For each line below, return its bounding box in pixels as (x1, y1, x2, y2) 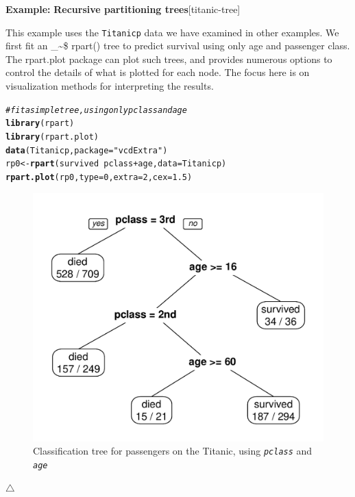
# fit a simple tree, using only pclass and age (5, 105, 187, 115)
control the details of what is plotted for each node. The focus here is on (5, 65, 310, 79)
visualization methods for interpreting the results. (5, 79, 214, 93)
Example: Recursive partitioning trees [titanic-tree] (5, 2, 241, 16)
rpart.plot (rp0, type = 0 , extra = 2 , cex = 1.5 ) (5, 172, 193, 182)
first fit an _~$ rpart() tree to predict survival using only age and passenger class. (5, 38, 350, 53)
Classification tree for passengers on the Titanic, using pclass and (33, 444, 313, 458)
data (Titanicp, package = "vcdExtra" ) (5, 145, 168, 155)
